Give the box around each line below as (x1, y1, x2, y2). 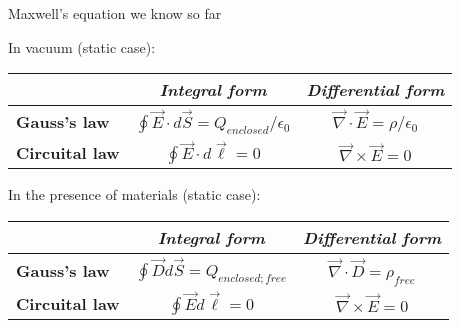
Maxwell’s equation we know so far (8, 3, 222, 23)
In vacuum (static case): (8, 36, 156, 57)
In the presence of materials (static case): (8, 184, 261, 205)
